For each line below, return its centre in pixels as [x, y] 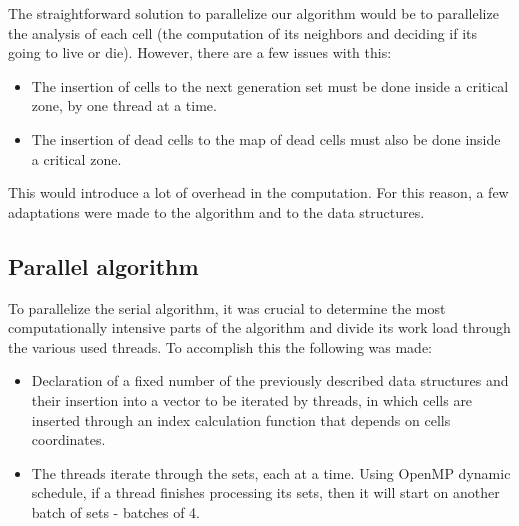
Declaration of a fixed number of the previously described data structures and [270, 380]
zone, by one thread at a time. [124, 105]
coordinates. [68, 439]
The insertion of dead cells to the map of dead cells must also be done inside [266, 138]
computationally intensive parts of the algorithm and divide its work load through [259, 327]
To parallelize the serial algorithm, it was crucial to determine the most [227, 307]
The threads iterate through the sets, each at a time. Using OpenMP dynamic [271, 472]
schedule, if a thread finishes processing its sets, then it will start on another [265, 492]
